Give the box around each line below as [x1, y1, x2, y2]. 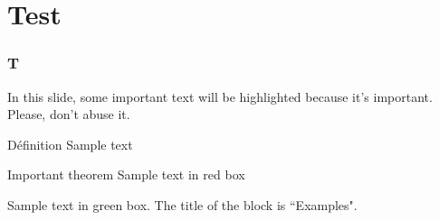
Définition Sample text [7, 134, 133, 153]
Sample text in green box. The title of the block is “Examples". [7, 195, 358, 214]
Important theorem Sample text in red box [7, 165, 245, 184]
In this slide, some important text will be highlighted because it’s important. [7, 87, 433, 105]
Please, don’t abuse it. [7, 105, 130, 124]
